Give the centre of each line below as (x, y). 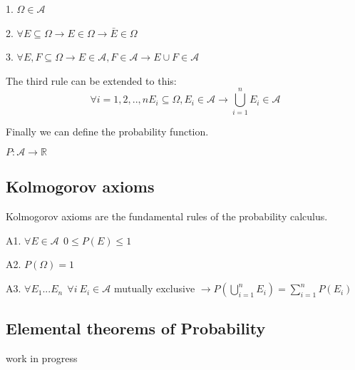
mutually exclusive (154, 288)
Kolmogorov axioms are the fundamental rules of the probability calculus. (167, 216)
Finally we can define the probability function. (107, 131)
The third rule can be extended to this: (91, 80)
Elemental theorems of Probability (136, 328)
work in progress (42, 358)
